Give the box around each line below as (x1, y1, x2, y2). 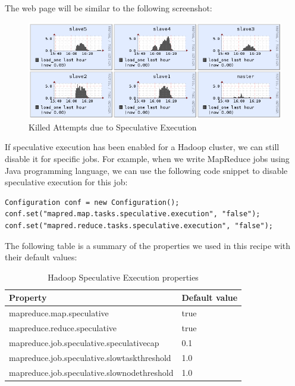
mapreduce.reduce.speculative (9, 322, 117, 334)
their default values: (5, 251, 77, 263)
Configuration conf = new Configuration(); (5, 198, 180, 207)
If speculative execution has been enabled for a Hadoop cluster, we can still (5, 141, 280, 153)
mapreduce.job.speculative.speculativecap (9, 336, 159, 348)
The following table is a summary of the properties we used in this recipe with (5, 239, 291, 251)
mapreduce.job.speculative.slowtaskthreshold (9, 351, 171, 363)
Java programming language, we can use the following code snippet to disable (5, 164, 288, 176)
